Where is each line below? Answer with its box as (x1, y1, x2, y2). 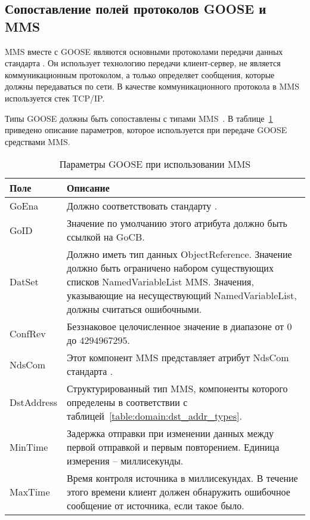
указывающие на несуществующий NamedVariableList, (67, 288, 297, 303)
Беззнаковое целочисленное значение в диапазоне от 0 (67, 319, 292, 334)
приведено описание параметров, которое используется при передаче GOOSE (5, 124, 287, 136)
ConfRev (10, 326, 46, 340)
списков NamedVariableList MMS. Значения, (67, 275, 254, 289)
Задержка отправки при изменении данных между (67, 426, 274, 441)
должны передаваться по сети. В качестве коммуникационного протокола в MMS (5, 80, 299, 93)
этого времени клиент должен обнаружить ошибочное (67, 485, 290, 499)
